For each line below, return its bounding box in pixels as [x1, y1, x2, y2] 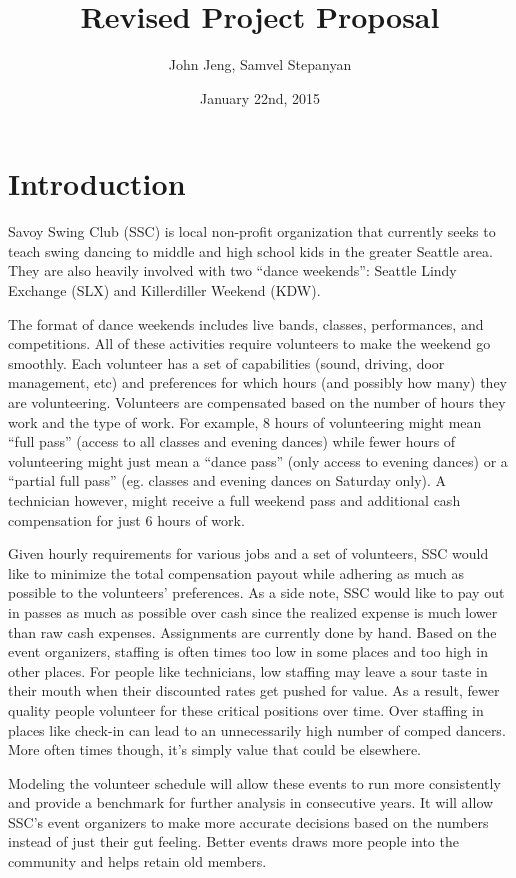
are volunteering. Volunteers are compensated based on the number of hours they [8, 392, 506, 412]
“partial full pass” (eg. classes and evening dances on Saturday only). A [8, 470, 447, 491]
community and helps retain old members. [8, 851, 267, 872]
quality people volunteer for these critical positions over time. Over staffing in [8, 699, 484, 720]
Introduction [8, 163, 186, 204]
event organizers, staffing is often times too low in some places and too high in [8, 641, 488, 662]
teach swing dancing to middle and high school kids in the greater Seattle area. [8, 240, 493, 261]
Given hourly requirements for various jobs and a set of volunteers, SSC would [8, 543, 489, 564]
